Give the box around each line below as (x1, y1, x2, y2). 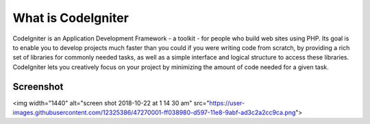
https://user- (209, 99, 245, 107)
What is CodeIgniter (12, 10, 129, 25)
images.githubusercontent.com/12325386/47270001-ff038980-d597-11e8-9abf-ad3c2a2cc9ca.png (12, 108, 296, 116)
